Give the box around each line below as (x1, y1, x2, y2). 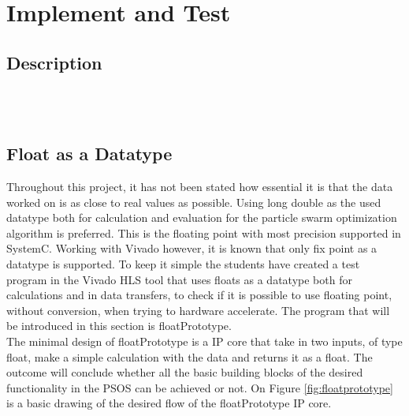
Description (6, 50, 102, 74)
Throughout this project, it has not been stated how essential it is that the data (6, 178, 393, 194)
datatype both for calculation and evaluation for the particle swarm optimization (6, 209, 397, 226)
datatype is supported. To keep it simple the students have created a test (6, 255, 360, 272)
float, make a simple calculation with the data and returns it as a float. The (6, 348, 373, 365)
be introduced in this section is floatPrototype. (6, 317, 232, 334)
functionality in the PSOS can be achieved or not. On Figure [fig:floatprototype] (6, 379, 393, 395)
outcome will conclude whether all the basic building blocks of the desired (6, 364, 363, 380)
